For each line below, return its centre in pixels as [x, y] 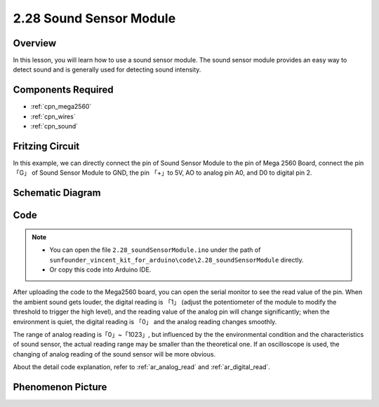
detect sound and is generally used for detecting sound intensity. [107, 69]
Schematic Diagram [57, 193]
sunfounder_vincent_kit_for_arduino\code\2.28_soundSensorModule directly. [177, 260]
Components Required [63, 90]
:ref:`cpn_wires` [53, 116]
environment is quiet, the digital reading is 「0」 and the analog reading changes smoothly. [145, 321]
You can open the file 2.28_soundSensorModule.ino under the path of [155, 250]
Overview [35, 43]
